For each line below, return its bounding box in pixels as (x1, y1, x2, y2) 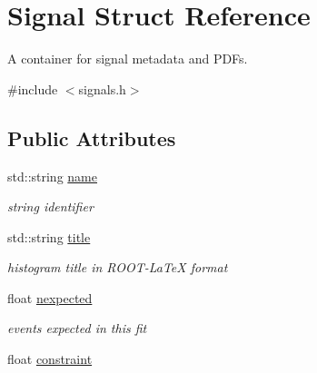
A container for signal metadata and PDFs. (7, 49, 248, 68)
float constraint (7, 349, 93, 368)
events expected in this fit (7, 319, 147, 338)
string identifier (7, 197, 94, 216)
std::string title (7, 227, 91, 246)
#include (7, 79, 58, 98)
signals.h (78, 79, 126, 98)
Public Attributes (7, 123, 176, 152)
